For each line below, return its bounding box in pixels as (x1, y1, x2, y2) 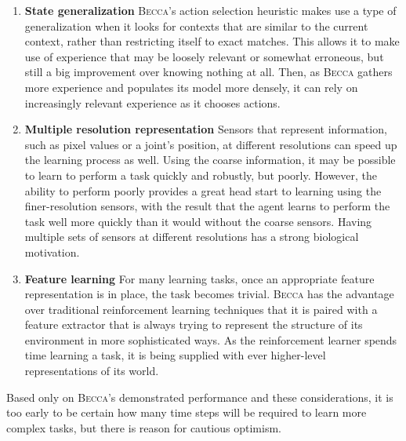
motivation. (24, 243, 80, 260)
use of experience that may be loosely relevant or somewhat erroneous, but (24, 48, 384, 64)
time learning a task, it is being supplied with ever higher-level (24, 347, 326, 363)
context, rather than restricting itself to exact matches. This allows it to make (24, 33, 400, 49)
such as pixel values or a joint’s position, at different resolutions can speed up (24, 136, 397, 152)
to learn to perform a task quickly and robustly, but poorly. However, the (24, 166, 378, 183)
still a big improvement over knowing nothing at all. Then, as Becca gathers (24, 64, 393, 80)
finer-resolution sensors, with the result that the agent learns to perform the (24, 198, 390, 214)
